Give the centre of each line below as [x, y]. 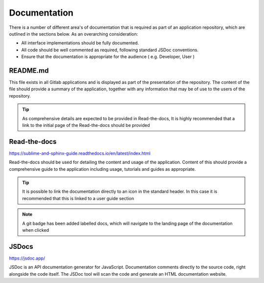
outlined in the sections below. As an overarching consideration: [74, 34]
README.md [29, 71]
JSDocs [21, 246]
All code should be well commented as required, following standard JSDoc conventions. [110, 50]
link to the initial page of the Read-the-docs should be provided [86, 125]
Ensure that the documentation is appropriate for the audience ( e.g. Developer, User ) [108, 57]
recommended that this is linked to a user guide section [78, 198]
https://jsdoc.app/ [27, 258]
